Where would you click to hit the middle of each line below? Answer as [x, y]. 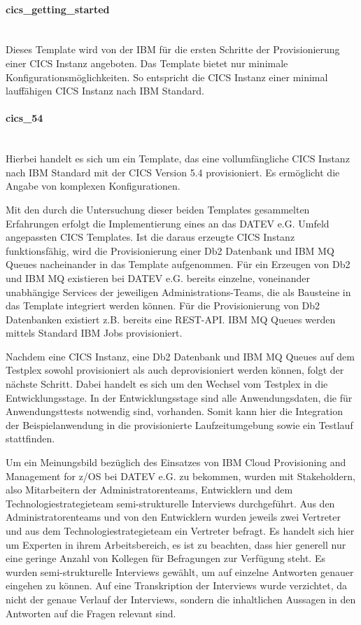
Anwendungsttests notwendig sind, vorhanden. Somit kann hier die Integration [174, 411]
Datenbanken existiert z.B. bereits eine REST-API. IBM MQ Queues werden [171, 319]
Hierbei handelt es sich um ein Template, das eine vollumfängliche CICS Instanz [178, 159]
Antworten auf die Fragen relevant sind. [91, 613]
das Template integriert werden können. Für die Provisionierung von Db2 [163, 306]
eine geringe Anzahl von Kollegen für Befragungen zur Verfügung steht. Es [165, 558]
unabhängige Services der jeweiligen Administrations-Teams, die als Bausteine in [178, 292]
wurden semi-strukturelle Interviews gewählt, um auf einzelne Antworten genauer [180, 571]
